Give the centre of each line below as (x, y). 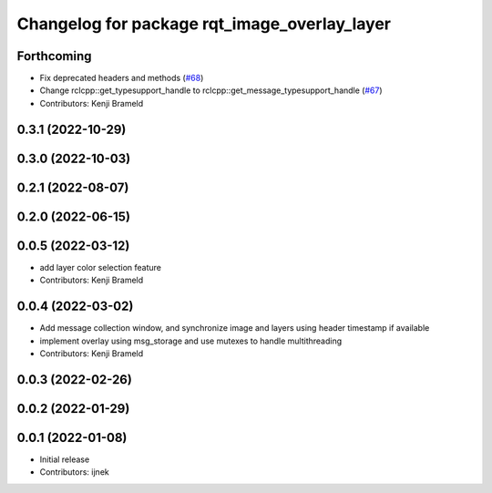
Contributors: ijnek (74, 472)
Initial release (65, 459)
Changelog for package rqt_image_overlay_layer (204, 24)
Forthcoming (54, 56)
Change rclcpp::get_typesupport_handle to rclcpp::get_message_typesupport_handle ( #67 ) (211, 90)
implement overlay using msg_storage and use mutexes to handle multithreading (191, 341)
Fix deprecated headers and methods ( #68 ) (122, 78)
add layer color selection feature (101, 267)
